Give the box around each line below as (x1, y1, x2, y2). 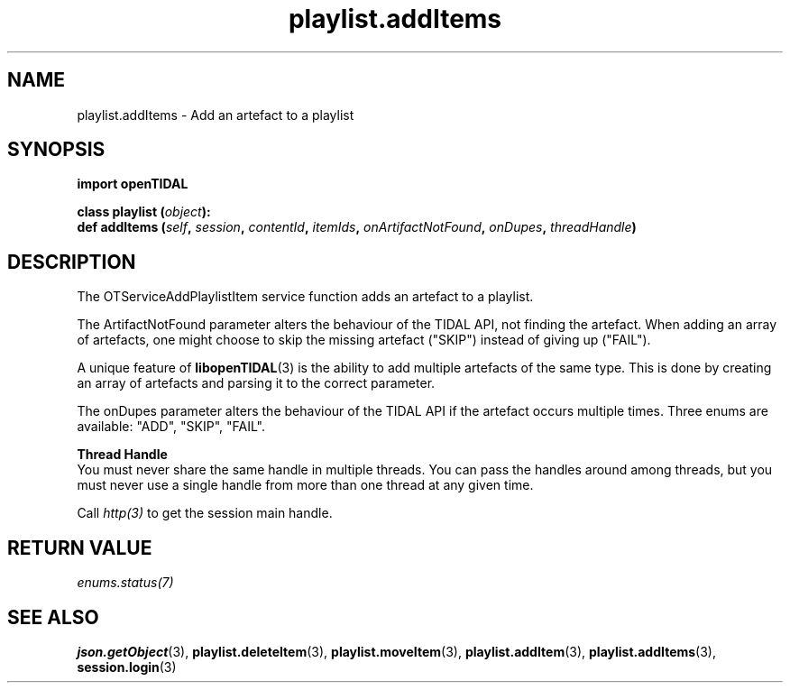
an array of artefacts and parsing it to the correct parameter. (77, 375, 436, 391)
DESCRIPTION (7, 250, 136, 273)
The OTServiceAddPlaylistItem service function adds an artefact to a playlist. (77, 289, 534, 305)
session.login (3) (77, 658, 177, 675)
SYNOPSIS (7, 138, 106, 161)
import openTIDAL (77, 176, 188, 192)
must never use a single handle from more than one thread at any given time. (77, 477, 534, 493)
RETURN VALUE (7, 536, 152, 559)
